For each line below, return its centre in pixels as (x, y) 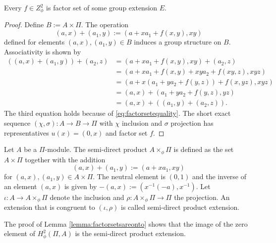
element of (20, 233)
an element (21, 186)
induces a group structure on (178, 42)
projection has (192, 122)
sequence (17, 122)
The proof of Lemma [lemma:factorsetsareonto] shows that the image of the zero (126, 223)
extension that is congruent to (50, 207)
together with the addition (65, 159)
